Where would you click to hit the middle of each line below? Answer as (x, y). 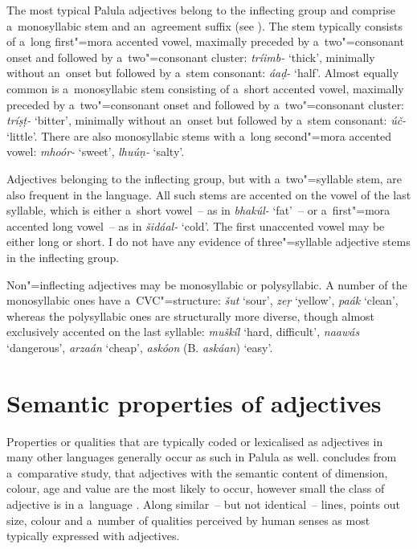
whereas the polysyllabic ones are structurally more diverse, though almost (191, 315)
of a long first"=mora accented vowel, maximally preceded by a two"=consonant (205, 41)
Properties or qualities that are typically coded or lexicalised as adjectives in (195, 441)
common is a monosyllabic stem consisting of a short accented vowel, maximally (205, 88)
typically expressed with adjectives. (93, 536)
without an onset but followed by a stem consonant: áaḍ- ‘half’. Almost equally (203, 73)
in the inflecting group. (63, 257)
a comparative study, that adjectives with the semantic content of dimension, (197, 472)
